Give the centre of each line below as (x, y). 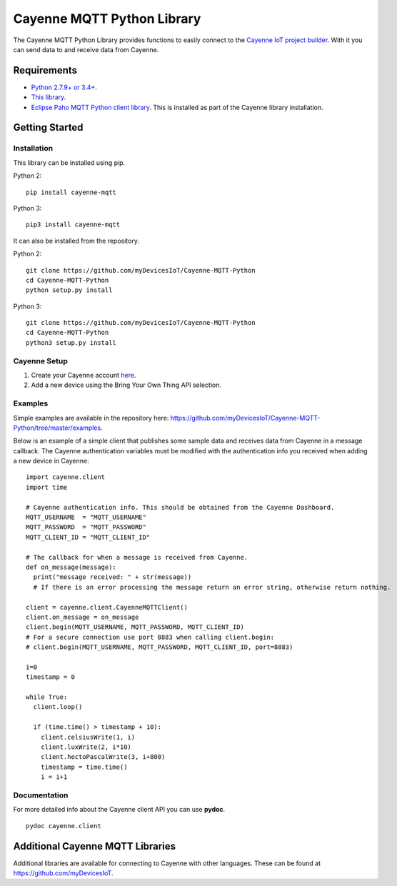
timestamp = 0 (50, 677)
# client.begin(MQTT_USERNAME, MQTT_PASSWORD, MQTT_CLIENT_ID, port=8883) (160, 647)
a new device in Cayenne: (51, 461)
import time (47, 487)
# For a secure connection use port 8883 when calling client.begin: (150, 637)
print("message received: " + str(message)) (112, 577)
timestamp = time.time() (84, 767)
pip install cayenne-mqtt (71, 192)
